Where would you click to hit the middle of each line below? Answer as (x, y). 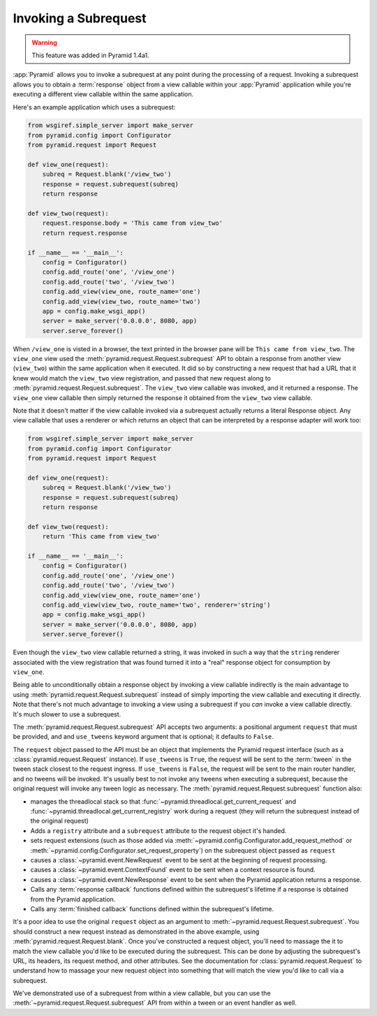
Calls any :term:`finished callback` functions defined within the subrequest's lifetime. (152, 908)
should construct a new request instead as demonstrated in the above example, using (136, 932)
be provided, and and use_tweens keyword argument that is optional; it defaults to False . (143, 737)
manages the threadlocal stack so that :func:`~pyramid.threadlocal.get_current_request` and (163, 801)
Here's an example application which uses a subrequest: (94, 107)
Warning (44, 43)
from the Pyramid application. (73, 899)
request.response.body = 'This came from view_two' (133, 223)
